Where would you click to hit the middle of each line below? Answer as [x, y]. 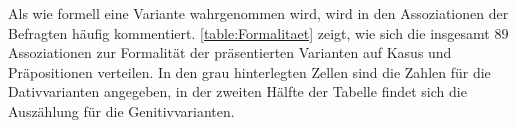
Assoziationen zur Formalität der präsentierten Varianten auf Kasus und [230, 52]
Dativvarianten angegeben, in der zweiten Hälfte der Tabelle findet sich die [237, 91]
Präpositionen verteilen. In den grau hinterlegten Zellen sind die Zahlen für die [249, 71]
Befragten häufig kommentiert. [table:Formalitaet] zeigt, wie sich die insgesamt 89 [258, 32]
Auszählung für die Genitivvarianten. [121, 110]
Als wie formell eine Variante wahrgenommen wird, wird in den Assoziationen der [258, 13]
